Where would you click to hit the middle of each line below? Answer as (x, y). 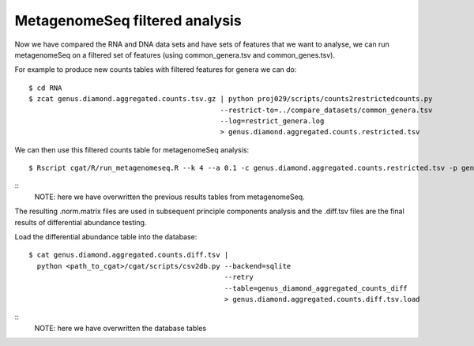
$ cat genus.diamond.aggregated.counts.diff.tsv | (129, 255)
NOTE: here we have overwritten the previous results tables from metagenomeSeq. (169, 197)
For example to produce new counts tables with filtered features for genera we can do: (156, 70)
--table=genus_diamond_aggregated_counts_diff (316, 288)
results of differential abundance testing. (81, 222)
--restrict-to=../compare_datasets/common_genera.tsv (326, 110)
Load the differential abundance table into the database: (106, 237)
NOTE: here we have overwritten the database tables (120, 328)
